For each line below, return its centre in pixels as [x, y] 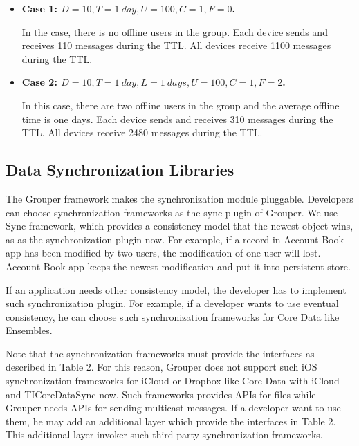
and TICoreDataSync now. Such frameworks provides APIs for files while [161, 394]
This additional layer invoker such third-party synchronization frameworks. [164, 435]
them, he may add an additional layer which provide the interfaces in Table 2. [171, 421]
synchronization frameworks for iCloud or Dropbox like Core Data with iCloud [173, 381]
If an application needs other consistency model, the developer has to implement [176, 289]
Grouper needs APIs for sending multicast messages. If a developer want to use [173, 408]
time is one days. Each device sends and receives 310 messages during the [177, 119]
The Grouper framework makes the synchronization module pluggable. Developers [179, 198]
